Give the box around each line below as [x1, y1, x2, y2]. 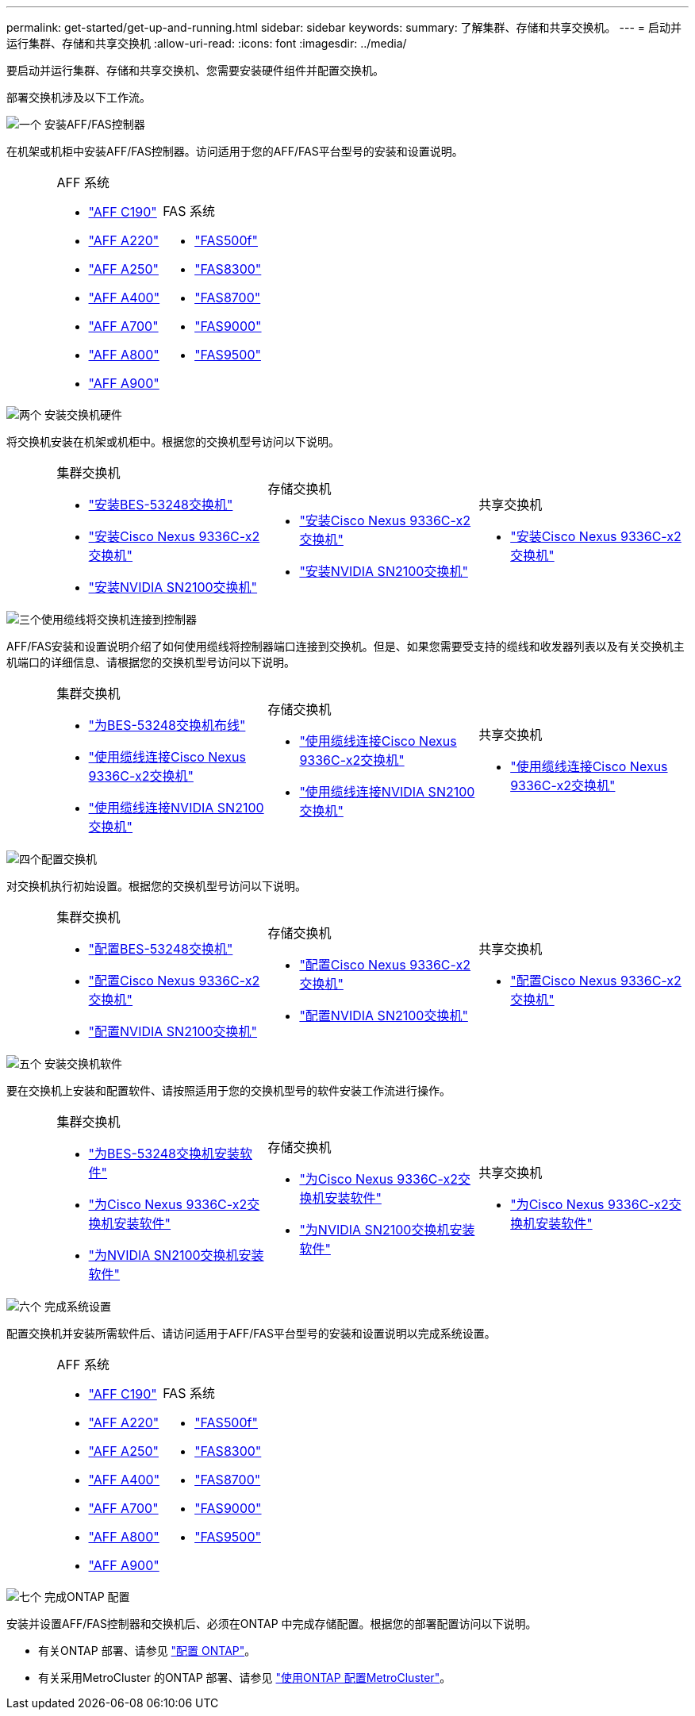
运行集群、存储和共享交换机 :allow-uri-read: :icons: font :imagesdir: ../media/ [6, 36, 407, 50]
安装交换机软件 [44, 1057, 122, 1070]
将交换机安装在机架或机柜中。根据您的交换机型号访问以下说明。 [6, 435, 340, 448]
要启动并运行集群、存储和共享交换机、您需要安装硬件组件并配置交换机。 [6, 63, 384, 77]
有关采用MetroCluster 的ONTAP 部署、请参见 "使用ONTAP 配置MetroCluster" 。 [38, 1671, 451, 1684]
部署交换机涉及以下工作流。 [6, 90, 151, 104]
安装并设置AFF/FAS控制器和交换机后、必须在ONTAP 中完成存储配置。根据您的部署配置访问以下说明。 [6, 1617, 537, 1630]
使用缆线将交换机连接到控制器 [41, 612, 197, 626]
